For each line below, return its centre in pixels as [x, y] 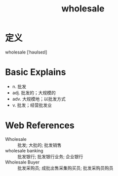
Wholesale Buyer [22, 162]
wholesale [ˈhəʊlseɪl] [26, 52]
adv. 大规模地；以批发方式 [39, 99]
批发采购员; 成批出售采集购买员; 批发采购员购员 [65, 168]
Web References [40, 126]
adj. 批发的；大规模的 [34, 93]
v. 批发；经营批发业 [32, 105]
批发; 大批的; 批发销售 [39, 145]
